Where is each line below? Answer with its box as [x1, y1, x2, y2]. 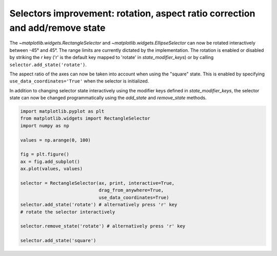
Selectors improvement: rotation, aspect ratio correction [9, 8, 255, 19]
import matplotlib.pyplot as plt [20, 108, 105, 114]
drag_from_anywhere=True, [98, 187, 164, 193]
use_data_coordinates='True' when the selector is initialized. [9, 78, 149, 84]
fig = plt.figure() [20, 151, 69, 157]
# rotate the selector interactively [20, 209, 115, 215]
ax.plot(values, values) [20, 166, 83, 172]
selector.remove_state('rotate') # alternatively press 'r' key [20, 223, 186, 229]
